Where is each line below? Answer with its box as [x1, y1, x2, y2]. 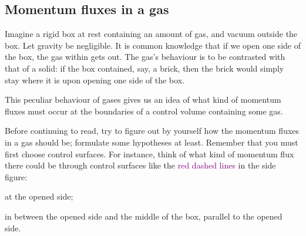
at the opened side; [5, 190, 73, 203]
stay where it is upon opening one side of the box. [5, 73, 184, 86]
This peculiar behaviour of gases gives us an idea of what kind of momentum [5, 93, 281, 106]
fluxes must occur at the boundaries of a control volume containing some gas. [5, 104, 283, 117]
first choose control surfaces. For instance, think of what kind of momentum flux [5, 147, 294, 160]
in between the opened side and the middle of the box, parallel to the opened [5, 210, 283, 222]
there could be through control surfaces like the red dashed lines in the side [5, 159, 276, 171]
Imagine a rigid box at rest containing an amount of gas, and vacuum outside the [5, 28, 298, 40]
